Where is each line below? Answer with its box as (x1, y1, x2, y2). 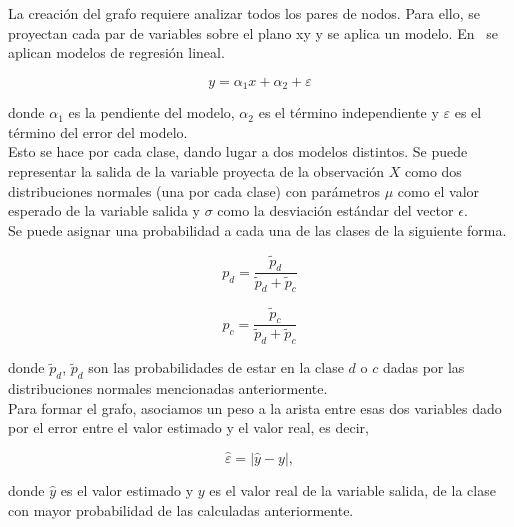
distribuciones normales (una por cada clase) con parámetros (8, 180, 380, 201)
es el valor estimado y (60, 480, 194, 500)
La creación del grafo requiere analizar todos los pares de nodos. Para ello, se (8, 3, 480, 23)
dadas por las (382, 357, 465, 378)
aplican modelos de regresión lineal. (8, 42, 225, 63)
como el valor (397, 180, 480, 201)
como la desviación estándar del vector (217, 200, 454, 221)
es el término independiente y (258, 102, 439, 123)
